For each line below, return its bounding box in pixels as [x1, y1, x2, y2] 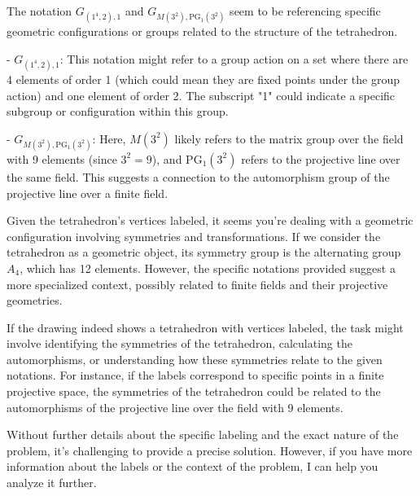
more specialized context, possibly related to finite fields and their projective [7, 275, 388, 292]
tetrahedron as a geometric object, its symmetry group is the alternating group [7, 244, 401, 261]
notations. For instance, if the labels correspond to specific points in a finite [7, 367, 384, 384]
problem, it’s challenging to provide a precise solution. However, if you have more [7, 441, 413, 459]
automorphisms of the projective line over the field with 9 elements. [7, 398, 343, 415]
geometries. [7, 292, 63, 309]
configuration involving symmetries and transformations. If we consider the [7, 227, 381, 244]
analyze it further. [7, 474, 97, 491]
